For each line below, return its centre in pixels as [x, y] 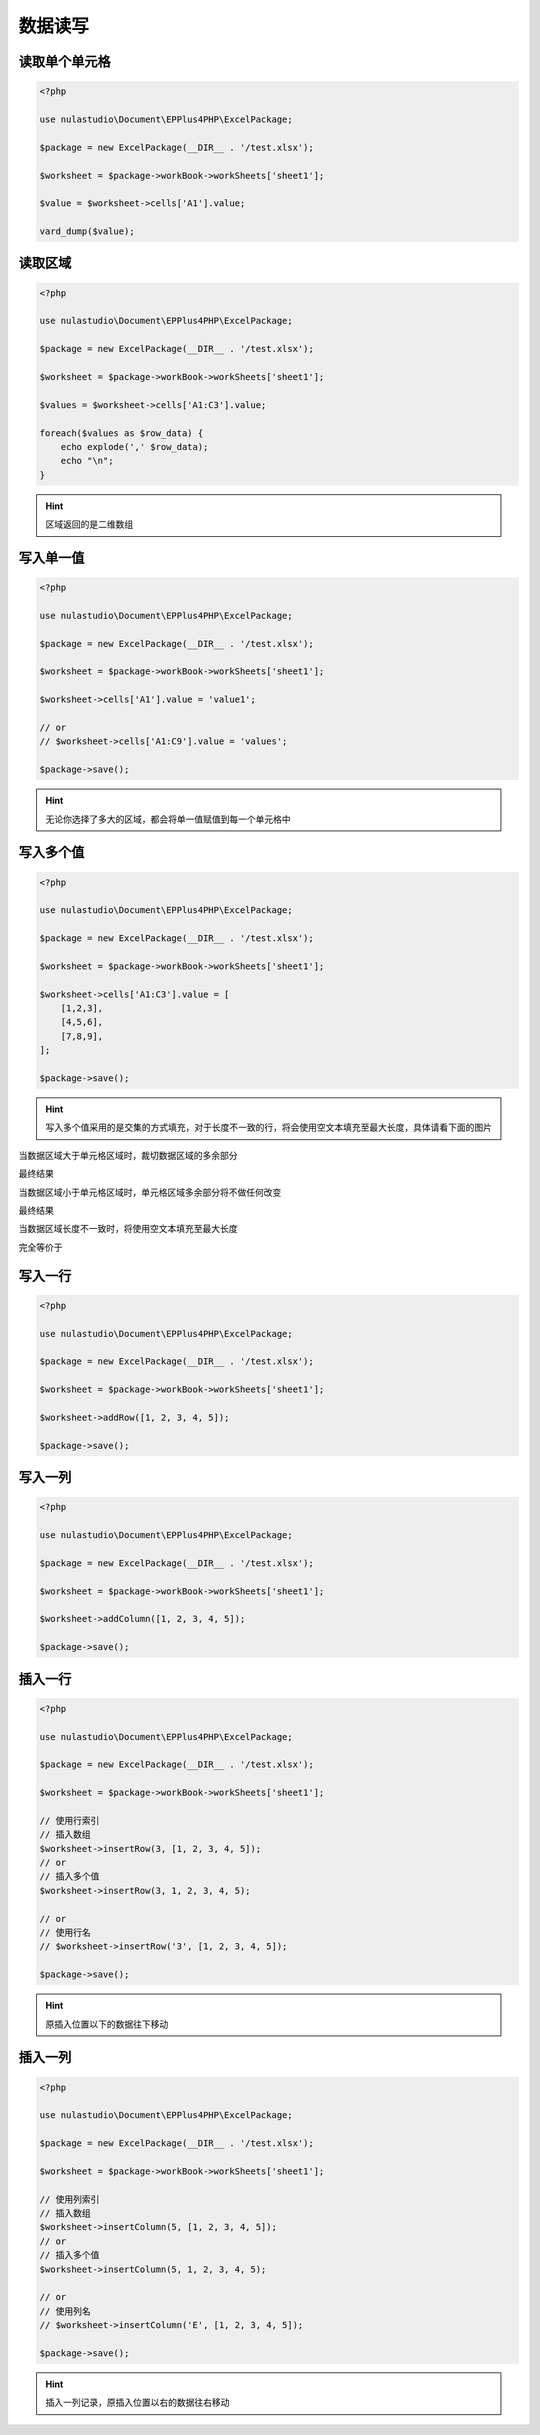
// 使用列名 [65, 2311]
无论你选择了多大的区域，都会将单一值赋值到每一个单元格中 [168, 819]
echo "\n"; [87, 461]
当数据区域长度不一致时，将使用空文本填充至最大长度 [128, 1229]
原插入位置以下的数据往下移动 [107, 2024]
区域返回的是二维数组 [89, 524]
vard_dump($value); [87, 231]
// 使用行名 [65, 1932]
